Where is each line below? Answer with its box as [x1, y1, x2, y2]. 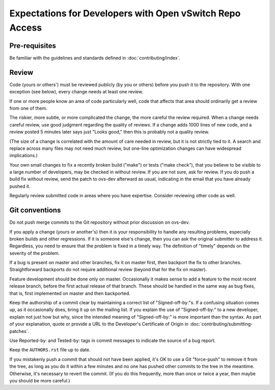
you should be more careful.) [9, 377, 71, 383]
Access [9, 22, 42, 33]
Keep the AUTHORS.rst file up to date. [9, 347, 91, 353]
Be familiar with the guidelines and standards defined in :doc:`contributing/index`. [9, 55, 181, 61]
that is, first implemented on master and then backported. [9, 290, 131, 296]
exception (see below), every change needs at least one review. [9, 89, 144, 95]
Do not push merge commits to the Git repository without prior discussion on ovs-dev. [9, 219, 190, 225]
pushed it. [9, 183, 31, 189]
